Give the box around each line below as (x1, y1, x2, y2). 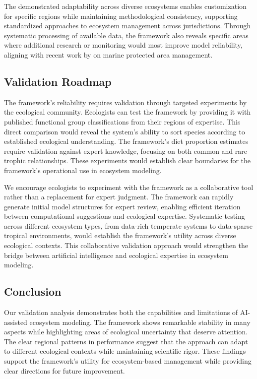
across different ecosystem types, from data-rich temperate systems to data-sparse (4, 220, 253, 231)
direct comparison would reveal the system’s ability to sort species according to (4, 126, 245, 136)
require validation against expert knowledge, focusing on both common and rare (4, 145, 247, 156)
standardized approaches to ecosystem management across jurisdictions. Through (4, 20, 251, 31)
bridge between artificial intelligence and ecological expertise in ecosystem (4, 250, 228, 260)
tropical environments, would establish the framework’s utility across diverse (4, 230, 236, 241)
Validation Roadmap (4, 73, 112, 89)
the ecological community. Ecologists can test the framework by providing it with (4, 107, 251, 117)
